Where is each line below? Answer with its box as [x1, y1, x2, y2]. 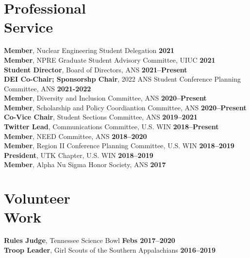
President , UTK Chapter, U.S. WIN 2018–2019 [4, 150, 153, 160]
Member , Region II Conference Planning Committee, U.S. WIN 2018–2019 [4, 140, 234, 151]
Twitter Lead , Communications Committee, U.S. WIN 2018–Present [4, 121, 219, 132]
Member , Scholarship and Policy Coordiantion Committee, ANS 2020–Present [4, 102, 247, 112]
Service [4, 17, 53, 37]
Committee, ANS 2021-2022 [4, 83, 91, 93]
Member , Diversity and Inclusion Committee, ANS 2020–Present [4, 93, 207, 103]
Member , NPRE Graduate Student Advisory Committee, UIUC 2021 [4, 54, 216, 65]
